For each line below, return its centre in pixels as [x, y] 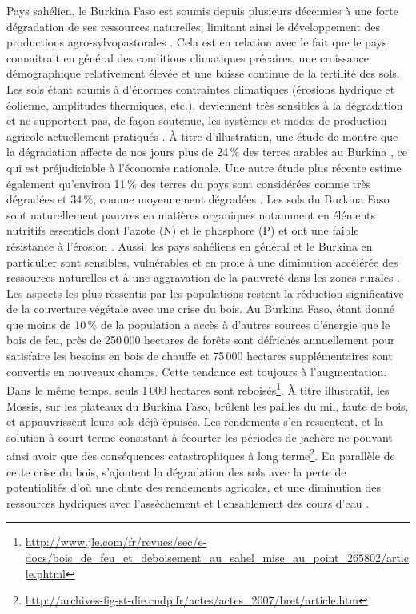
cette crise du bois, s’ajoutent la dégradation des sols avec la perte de [176, 471]
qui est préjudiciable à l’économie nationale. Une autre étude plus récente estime [204, 167]
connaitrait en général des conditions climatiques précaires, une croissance [188, 57]
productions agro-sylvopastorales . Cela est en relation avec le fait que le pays [197, 42]
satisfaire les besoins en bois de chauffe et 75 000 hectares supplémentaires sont [200, 356]
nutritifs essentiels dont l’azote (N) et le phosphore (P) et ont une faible [183, 230]
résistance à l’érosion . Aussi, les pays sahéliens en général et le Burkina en [190, 245]
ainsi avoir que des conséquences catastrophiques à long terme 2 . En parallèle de [201, 454]
